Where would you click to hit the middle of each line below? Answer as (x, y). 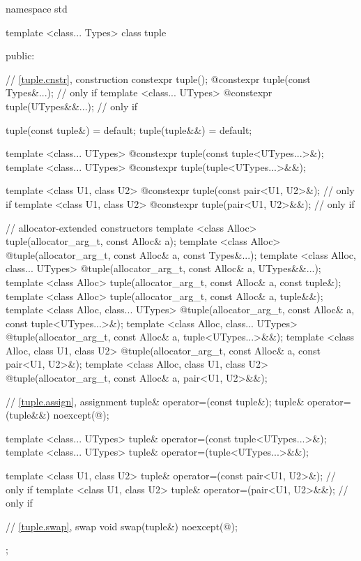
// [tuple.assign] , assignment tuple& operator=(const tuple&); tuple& (155, 401)
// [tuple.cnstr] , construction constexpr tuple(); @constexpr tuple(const (158, 78)
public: (20, 55)
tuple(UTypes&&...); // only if (72, 106)
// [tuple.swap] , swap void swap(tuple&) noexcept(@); (122, 526)
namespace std (37, 8)
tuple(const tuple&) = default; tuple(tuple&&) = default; (129, 129)
